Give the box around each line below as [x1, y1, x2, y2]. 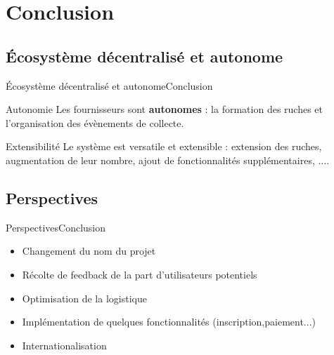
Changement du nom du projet [22, 243, 156, 258]
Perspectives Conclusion [6, 220, 106, 234]
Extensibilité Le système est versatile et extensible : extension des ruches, [6, 139, 322, 154]
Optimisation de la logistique [22, 290, 147, 305]
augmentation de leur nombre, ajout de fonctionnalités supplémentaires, [6, 152, 315, 167]
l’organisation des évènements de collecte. [6, 115, 184, 130]
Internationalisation [22, 337, 107, 352]
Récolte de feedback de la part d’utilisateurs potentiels [22, 267, 257, 281]
